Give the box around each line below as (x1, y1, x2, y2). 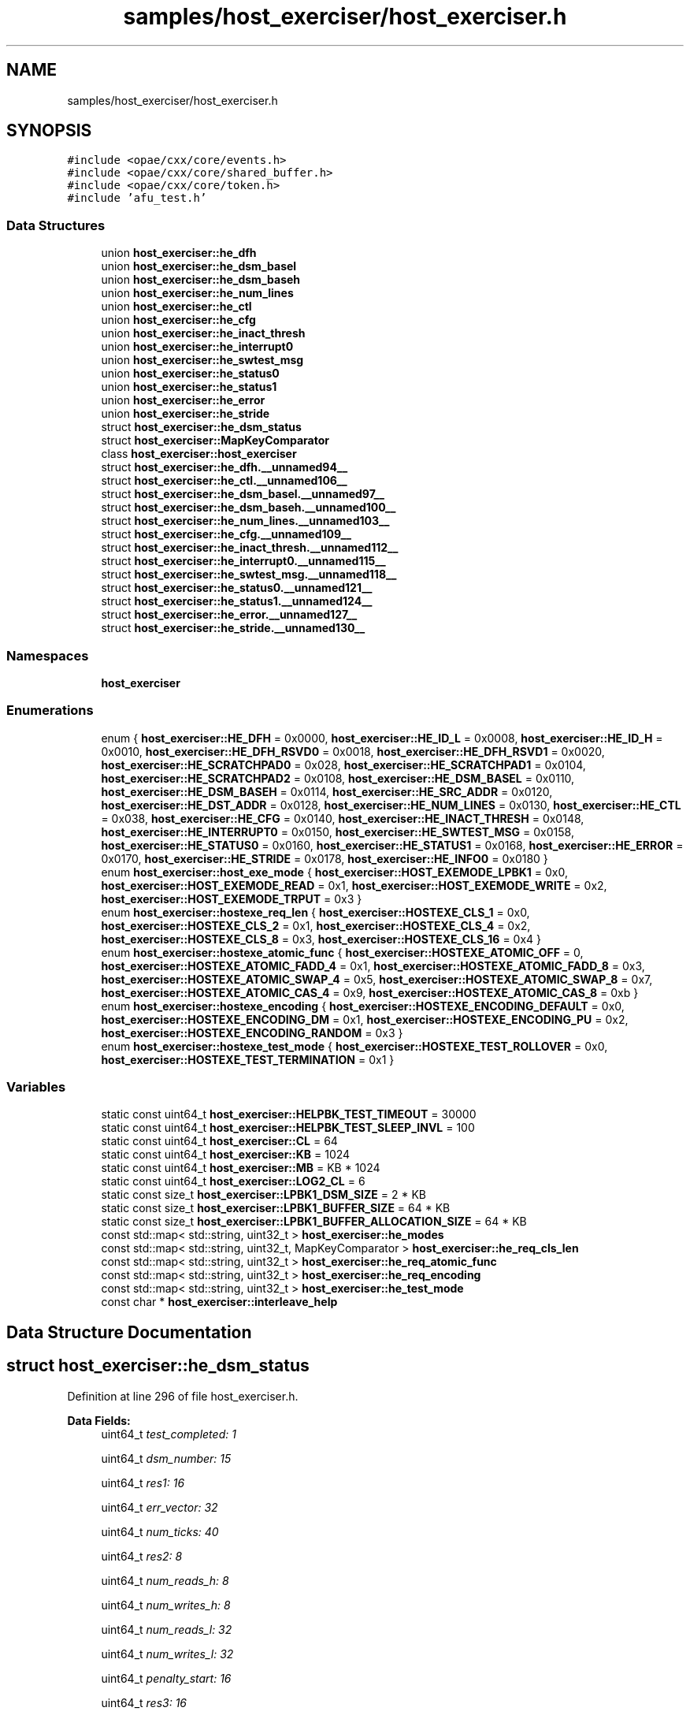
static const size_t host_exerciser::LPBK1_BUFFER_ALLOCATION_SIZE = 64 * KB (101, 1215, 527, 1229)
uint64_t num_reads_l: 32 (101, 1622, 232, 1636)
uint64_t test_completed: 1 (101, 1427, 236, 1441)
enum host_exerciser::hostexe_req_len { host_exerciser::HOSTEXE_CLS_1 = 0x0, (101, 905, 530, 919)
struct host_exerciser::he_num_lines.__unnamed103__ (101, 514, 390, 528)
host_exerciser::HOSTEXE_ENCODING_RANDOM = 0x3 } (101, 1025, 403, 1040)
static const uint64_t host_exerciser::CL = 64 (101, 1134, 338, 1148)
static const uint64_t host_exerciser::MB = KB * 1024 (101, 1161, 380, 1175)
